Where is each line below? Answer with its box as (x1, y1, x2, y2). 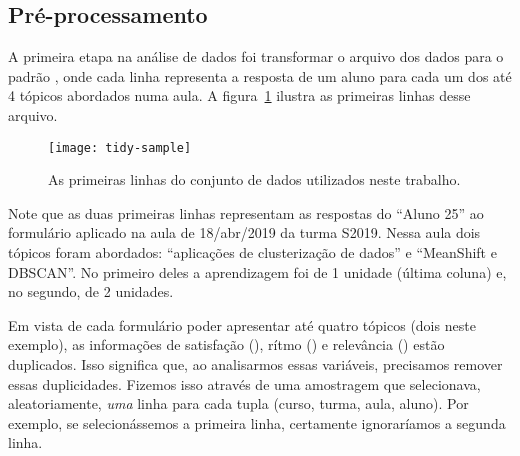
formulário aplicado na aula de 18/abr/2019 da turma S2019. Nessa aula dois (8, 222, 481, 243)
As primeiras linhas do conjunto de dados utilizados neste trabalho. (48, 169, 461, 190)
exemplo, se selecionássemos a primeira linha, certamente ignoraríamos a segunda (8, 412, 506, 433)
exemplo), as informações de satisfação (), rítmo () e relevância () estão (8, 334, 445, 355)
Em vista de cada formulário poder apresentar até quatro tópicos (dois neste (8, 314, 476, 335)
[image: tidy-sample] (48, 140, 192, 155)
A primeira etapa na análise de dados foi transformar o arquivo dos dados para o (8, 46, 504, 67)
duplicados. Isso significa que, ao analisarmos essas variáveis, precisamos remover (8, 353, 503, 374)
